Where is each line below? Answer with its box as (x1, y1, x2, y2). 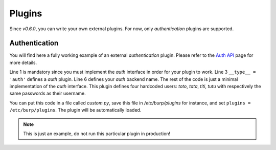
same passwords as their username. (9, 90, 86, 97)
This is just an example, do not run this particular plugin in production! (23, 131, 171, 137)
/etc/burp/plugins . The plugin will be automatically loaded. (9, 107, 142, 113)
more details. (9, 59, 37, 66)
